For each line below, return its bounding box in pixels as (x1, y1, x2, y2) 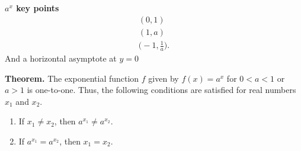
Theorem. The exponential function (5, 72, 139, 84)
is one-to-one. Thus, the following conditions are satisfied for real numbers (27, 83, 296, 96)
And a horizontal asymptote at (5, 52, 117, 65)
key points (16, 2, 59, 14)
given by (148, 72, 179, 84)
